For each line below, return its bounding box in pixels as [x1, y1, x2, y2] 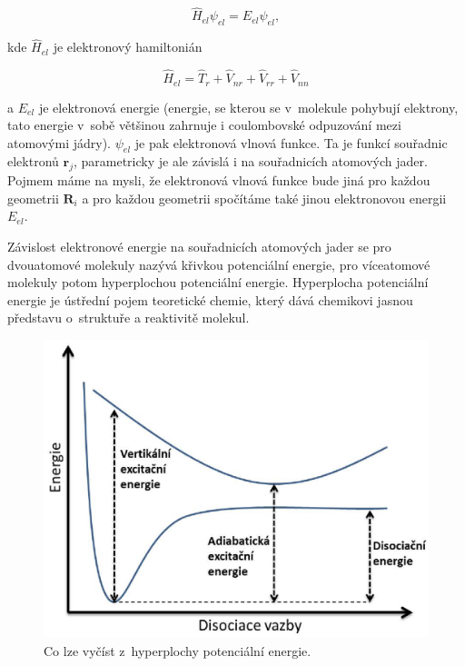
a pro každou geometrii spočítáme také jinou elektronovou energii [82, 188, 447, 207]
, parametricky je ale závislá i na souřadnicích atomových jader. [73, 152, 428, 171]
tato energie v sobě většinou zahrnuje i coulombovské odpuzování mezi [7, 115, 401, 134]
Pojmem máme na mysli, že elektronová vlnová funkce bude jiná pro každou [7, 171, 430, 190]
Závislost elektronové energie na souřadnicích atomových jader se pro [7, 237, 391, 256]
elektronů [7, 152, 59, 171]
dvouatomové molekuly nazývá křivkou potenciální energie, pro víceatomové [7, 254, 430, 273]
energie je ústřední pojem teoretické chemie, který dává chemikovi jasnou [7, 290, 413, 309]
